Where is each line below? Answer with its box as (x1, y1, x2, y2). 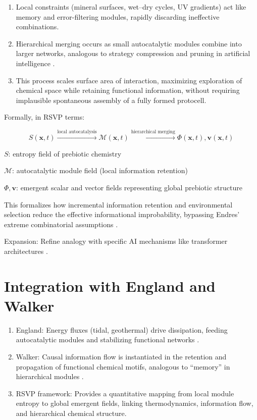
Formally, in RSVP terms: (4, 112, 85, 122)
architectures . (4, 245, 48, 256)
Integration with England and (4, 275, 216, 296)
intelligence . (16, 58, 55, 68)
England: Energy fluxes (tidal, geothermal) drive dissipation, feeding (16, 324, 228, 335)
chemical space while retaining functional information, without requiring (16, 85, 240, 95)
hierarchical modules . (16, 371, 84, 382)
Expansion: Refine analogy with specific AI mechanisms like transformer (4, 236, 228, 246)
